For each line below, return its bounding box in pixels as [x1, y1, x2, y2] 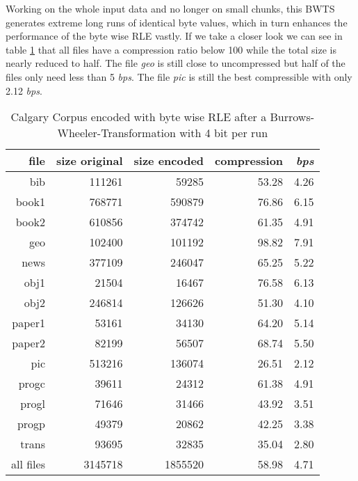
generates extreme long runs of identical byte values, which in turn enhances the [6, 15, 348, 29]
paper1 [12, 315, 45, 331]
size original [56, 152, 123, 169]
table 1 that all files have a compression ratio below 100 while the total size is [6, 42, 337, 56]
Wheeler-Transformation [57, 125, 176, 141]
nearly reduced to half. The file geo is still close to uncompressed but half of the [6, 56, 345, 70]
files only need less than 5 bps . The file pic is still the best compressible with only [6, 69, 352, 84]
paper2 [12, 335, 45, 352]
